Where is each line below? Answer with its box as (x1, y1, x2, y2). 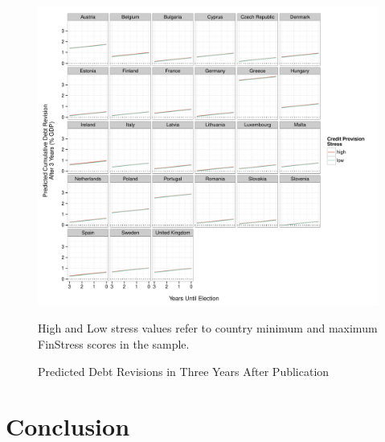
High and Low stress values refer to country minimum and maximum (38, 320, 378, 337)
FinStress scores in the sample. (38, 336, 190, 353)
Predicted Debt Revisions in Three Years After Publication (38, 362, 330, 379)
